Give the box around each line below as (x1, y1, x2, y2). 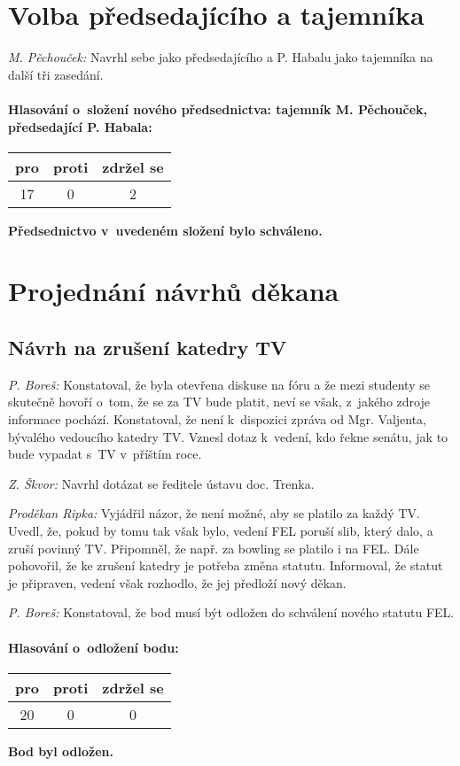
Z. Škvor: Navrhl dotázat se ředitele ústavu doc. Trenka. (8, 474, 315, 492)
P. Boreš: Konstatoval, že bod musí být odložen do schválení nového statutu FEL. (8, 603, 455, 622)
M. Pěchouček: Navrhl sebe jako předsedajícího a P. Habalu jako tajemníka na (8, 48, 433, 66)
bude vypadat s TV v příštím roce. (8, 445, 202, 463)
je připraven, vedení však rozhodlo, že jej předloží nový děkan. (8, 573, 347, 592)
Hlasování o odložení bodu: (8, 638, 179, 656)
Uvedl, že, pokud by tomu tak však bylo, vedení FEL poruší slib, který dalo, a (8, 522, 433, 540)
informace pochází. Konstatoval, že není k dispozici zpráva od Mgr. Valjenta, (8, 410, 427, 429)
